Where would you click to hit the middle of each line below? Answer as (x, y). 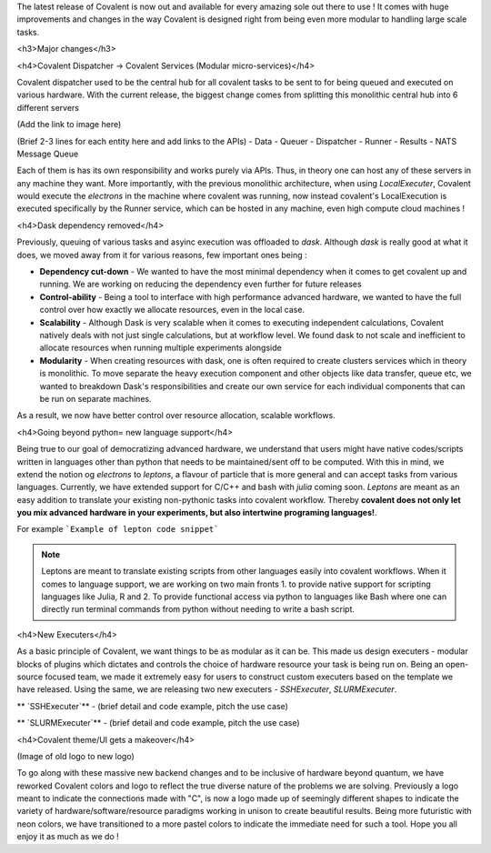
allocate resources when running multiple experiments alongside (160, 348)
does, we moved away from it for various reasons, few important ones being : (162, 255)
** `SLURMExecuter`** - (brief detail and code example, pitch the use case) (158, 723)
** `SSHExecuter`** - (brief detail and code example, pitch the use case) (152, 706)
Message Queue (48, 154)
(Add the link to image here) (69, 125)
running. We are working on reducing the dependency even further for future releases (201, 284)
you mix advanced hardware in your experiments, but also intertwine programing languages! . (197, 513)
